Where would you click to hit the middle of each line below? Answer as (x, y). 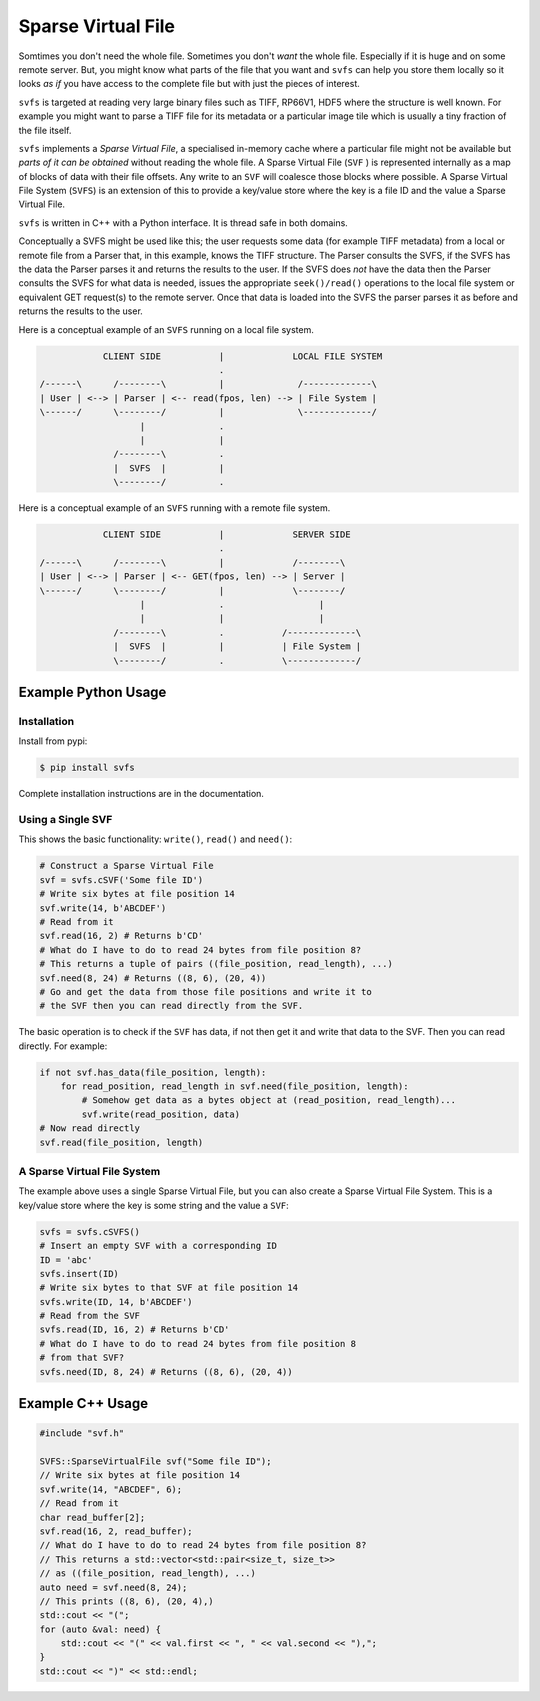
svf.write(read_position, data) (160, 1114)
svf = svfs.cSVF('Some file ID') (121, 879)
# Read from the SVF (89, 1316)
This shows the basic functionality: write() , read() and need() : (155, 839)
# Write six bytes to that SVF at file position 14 (169, 1288)
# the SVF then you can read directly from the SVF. (171, 1006)
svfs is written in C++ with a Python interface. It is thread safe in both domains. (183, 222)
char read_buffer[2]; (92, 1517)
